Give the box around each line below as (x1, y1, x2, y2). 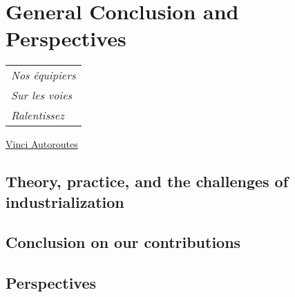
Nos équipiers (11, 67, 76, 84)
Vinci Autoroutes (6, 137, 78, 151)
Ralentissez (11, 107, 64, 124)
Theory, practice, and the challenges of (6, 171, 289, 192)
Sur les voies (11, 87, 73, 104)
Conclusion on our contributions (6, 231, 241, 253)
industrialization (6, 191, 124, 212)
